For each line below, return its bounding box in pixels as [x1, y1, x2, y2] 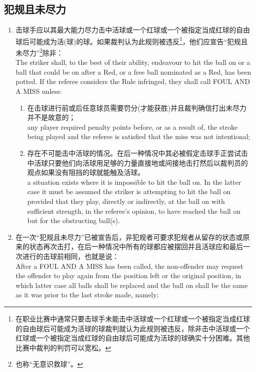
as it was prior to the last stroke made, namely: [15, 289, 159, 300]
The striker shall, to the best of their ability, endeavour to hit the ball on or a [15, 57, 251, 67]
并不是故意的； [27, 112, 76, 122]
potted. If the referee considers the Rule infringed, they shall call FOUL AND [15, 76, 250, 86]
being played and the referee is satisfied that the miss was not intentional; [27, 131, 251, 142]
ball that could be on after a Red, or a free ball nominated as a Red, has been [15, 66, 252, 77]
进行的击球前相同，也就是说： [22, 251, 119, 261]
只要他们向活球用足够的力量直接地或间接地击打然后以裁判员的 [48, 157, 248, 168]
